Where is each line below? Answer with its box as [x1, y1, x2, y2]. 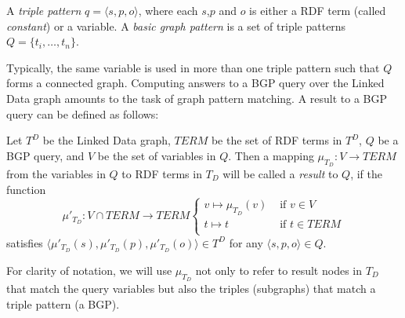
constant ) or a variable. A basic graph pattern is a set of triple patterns [6, 17, 346, 34]
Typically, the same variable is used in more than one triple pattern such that [6, 59, 380, 75]
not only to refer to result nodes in [195, 261, 362, 278]
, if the [350, 165, 383, 181]
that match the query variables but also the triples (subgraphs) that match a [6, 280, 376, 297]
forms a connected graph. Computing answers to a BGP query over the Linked [6, 75, 385, 91]
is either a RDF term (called [249, 2, 386, 18]
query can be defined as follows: [6, 105, 159, 122]
